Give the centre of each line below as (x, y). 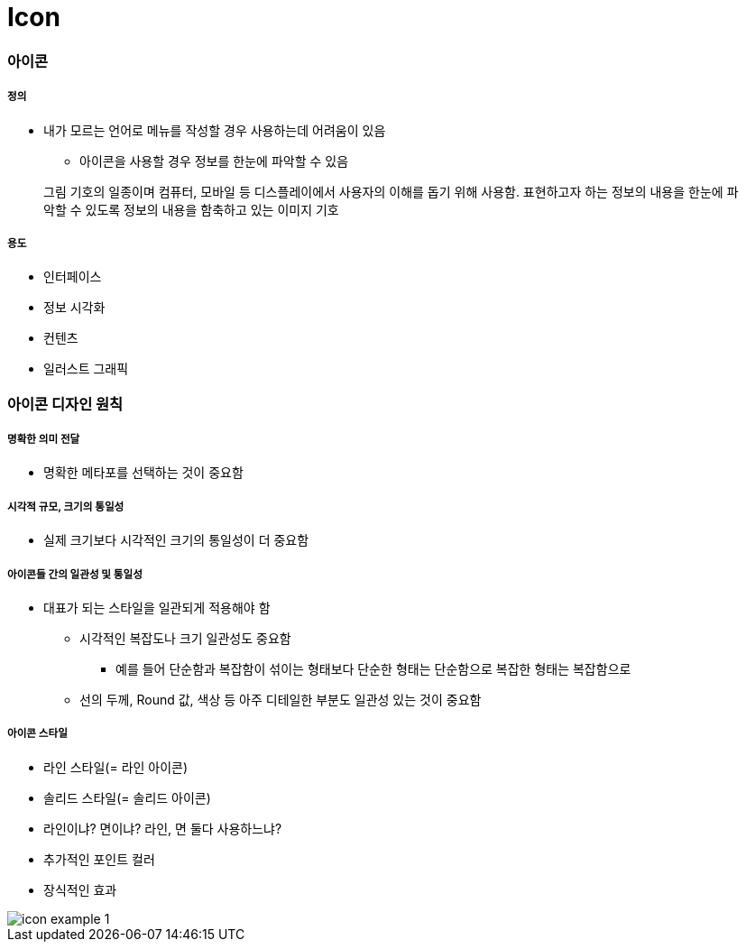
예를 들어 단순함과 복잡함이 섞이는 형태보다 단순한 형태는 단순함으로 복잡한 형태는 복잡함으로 (373, 669)
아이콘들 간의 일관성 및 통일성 (75, 574)
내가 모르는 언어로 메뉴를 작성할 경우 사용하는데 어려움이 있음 (215, 130)
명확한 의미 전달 (44, 440)
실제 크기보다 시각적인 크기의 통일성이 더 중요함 (176, 540)
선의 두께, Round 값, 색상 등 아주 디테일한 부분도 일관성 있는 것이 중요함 (281, 700)
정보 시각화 (74, 308)
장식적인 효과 (80, 889)
